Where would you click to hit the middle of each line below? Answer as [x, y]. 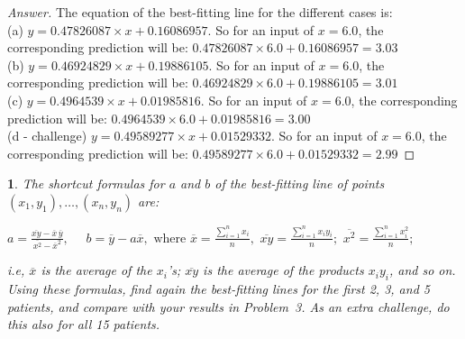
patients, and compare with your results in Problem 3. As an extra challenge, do [228, 306]
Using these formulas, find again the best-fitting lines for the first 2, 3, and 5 [219, 289]
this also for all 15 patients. [84, 324]
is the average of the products [283, 270]
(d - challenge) [47, 136]
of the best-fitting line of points [300, 183]
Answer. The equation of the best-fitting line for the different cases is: [200, 12]
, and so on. [422, 270]
